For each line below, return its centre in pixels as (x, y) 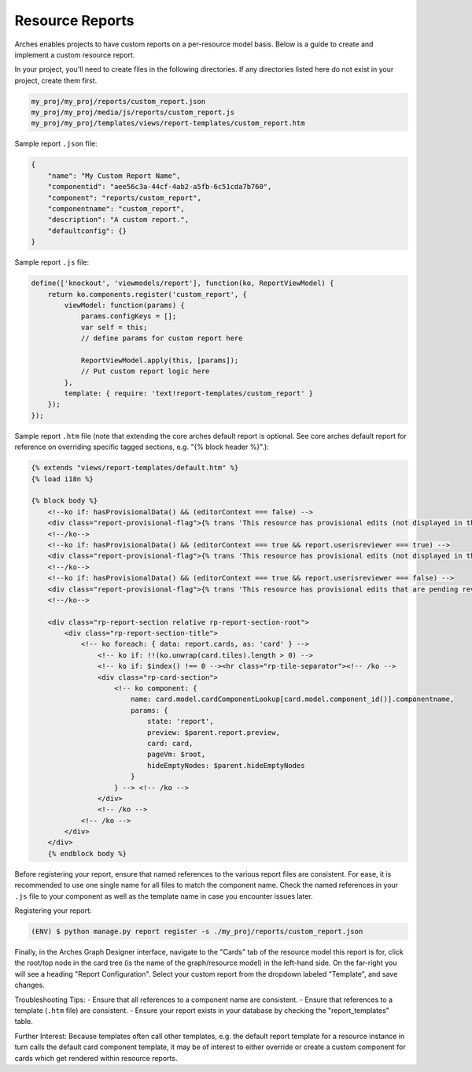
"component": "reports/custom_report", (125, 198)
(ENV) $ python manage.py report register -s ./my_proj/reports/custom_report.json (197, 932)
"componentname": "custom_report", (116, 209)
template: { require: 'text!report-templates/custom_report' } (189, 393)
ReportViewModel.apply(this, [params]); (160, 360)
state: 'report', (180, 721)
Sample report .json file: (56, 144)
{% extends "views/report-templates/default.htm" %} (135, 468)
